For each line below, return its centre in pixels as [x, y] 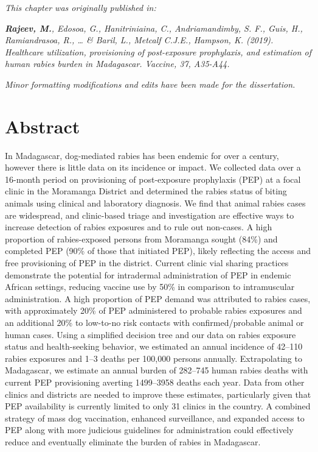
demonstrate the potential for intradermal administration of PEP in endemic [148, 274]
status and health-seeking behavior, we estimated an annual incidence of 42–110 [154, 346]
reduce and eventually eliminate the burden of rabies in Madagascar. [133, 441]
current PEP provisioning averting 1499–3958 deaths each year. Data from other [155, 382]
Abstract [43, 126]
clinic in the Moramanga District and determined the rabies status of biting [146, 191]
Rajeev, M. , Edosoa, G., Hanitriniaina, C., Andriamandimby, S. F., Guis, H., [154, 28]
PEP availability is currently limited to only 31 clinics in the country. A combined [158, 406]
